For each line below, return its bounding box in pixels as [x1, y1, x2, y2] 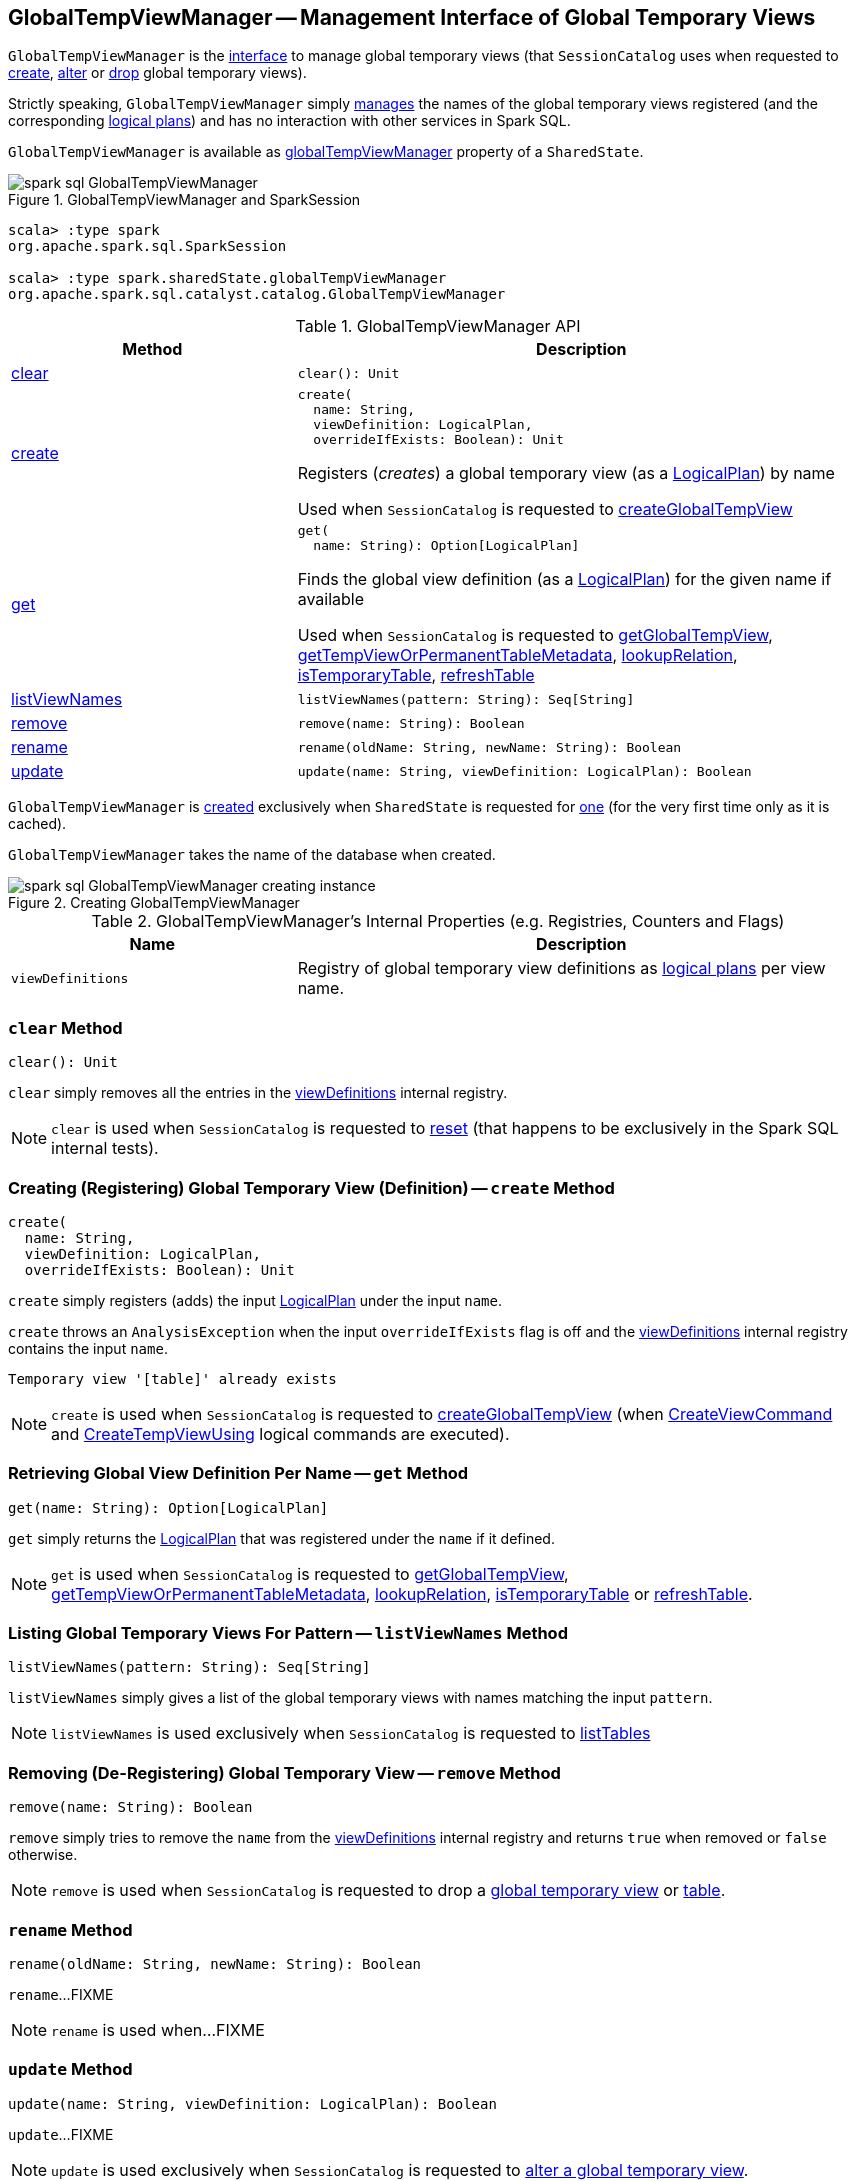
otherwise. [8, 1846, 78, 1864]
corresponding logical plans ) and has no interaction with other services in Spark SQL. [8, 112, 571, 130]
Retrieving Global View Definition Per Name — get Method [8, 1463, 469, 1484]
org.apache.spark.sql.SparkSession [8, 238, 287, 255]
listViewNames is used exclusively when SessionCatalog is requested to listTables [51, 1723, 651, 1744]
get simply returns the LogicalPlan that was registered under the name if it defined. [8, 1529, 555, 1547]
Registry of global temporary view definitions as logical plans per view [297, 958, 826, 979]
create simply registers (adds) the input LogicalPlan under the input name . [8, 1291, 503, 1309]
